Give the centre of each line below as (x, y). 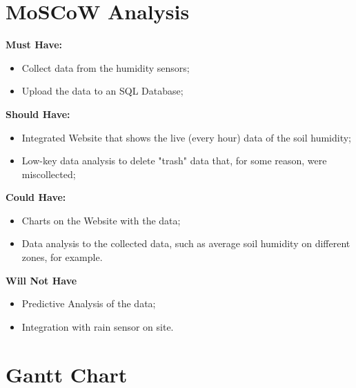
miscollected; (49, 174)
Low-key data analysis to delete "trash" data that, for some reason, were (174, 161)
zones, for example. (62, 257)
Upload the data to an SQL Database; (102, 91)
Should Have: (38, 114)
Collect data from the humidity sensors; (106, 67)
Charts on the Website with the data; (101, 220)
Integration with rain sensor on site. (98, 326)
